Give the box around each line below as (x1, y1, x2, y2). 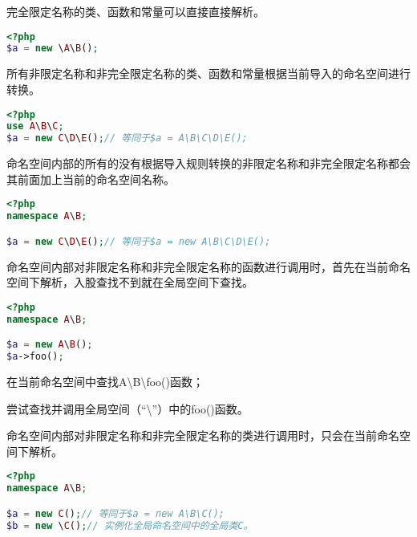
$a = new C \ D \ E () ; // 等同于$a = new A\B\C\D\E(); (6, 235, 271, 247)
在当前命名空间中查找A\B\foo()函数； (6, 372, 204, 389)
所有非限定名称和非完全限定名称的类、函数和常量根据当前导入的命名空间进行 (6, 65, 411, 82)
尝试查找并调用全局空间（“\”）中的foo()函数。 (6, 400, 249, 417)
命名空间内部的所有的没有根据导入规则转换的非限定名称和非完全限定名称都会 (6, 155, 411, 172)
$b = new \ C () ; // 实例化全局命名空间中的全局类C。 (6, 519, 253, 531)
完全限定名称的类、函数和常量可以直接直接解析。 (6, 3, 265, 19)
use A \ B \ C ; (6, 120, 64, 132)
